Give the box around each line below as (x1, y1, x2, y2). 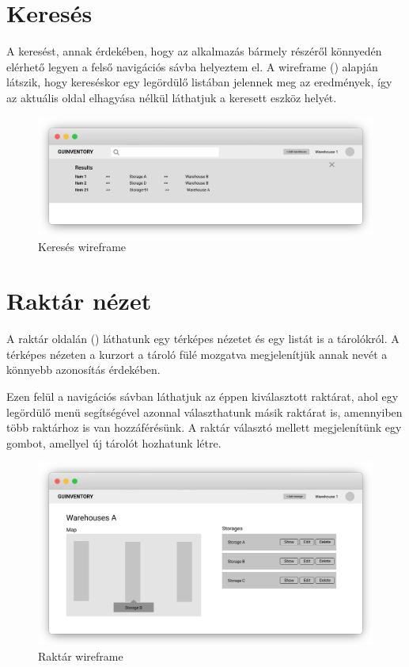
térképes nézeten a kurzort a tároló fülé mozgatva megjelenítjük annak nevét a (6, 345, 388, 362)
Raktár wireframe (38, 647, 123, 664)
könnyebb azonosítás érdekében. (6, 361, 161, 378)
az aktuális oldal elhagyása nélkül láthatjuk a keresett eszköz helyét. (6, 89, 337, 105)
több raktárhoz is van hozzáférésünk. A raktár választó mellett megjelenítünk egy (6, 419, 402, 436)
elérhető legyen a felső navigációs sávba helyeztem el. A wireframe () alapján (6, 58, 378, 74)
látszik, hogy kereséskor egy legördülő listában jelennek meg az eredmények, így (6, 74, 392, 90)
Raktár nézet (6, 284, 152, 317)
